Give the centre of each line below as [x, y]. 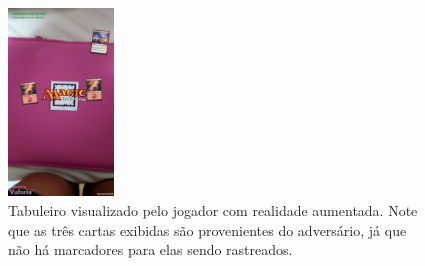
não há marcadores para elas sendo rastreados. [150, 249]
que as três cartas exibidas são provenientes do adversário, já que [207, 229]
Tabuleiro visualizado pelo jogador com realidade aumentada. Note [213, 210]
